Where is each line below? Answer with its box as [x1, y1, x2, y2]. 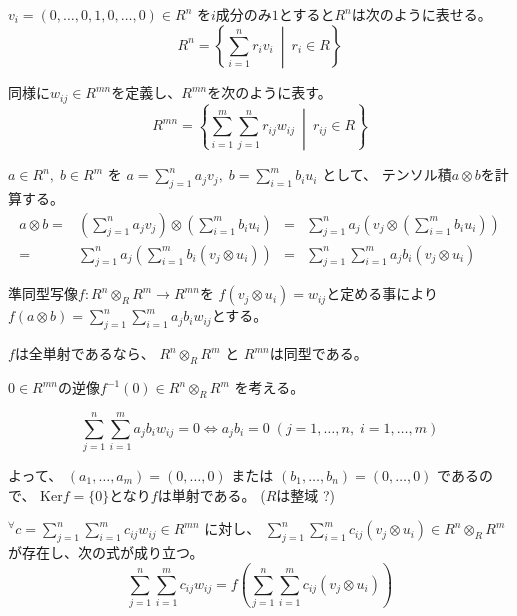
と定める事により [326, 283, 438, 304]
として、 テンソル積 [322, 164, 452, 185]
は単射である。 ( [157, 484, 266, 505]
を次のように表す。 [207, 82, 332, 103]
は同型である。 [269, 343, 368, 364]
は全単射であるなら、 [14, 343, 155, 364]
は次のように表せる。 [351, 4, 492, 24]
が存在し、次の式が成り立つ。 [8, 541, 204, 562]
